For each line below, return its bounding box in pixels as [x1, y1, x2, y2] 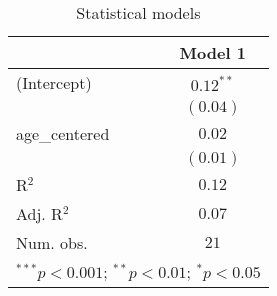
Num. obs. [16, 231, 88, 254]
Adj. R [16, 202, 63, 225]
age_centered [16, 122, 110, 145]
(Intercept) [16, 71, 92, 94]
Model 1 [179, 41, 246, 64]
